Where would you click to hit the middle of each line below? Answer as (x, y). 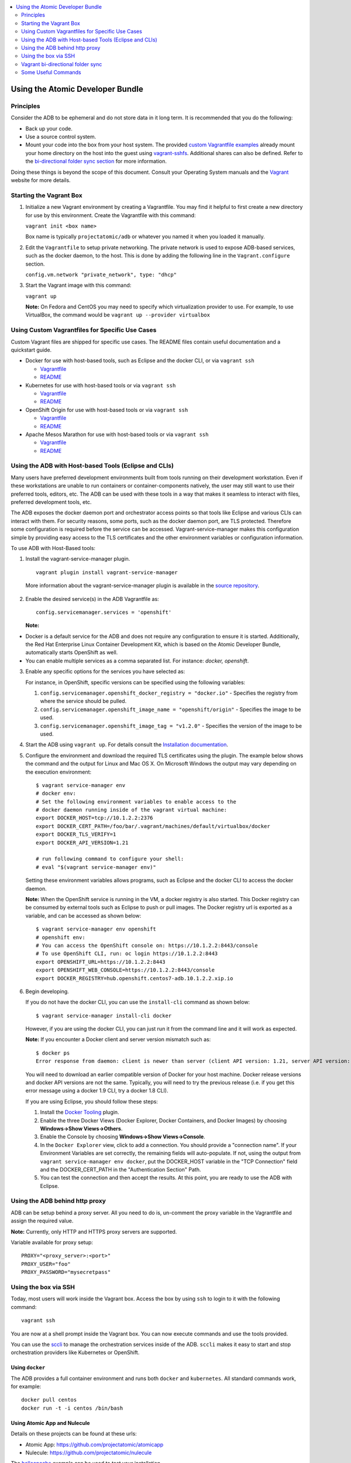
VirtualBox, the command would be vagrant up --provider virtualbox (118, 315)
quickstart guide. (31, 350)
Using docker (28, 1368)
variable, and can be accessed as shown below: (83, 915)
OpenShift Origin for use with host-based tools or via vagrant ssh (107, 410)
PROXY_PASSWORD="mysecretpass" (66, 1272)
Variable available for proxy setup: (52, 1242)
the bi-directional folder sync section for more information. (96, 162)
